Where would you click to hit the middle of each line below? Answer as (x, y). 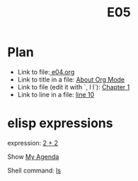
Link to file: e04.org (46, 72)
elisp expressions (60, 123)
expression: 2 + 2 (33, 143)
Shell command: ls (34, 170)
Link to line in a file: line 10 (56, 94)
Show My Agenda (33, 156)
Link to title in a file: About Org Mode (71, 79)
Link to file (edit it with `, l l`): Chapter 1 (74, 87)
